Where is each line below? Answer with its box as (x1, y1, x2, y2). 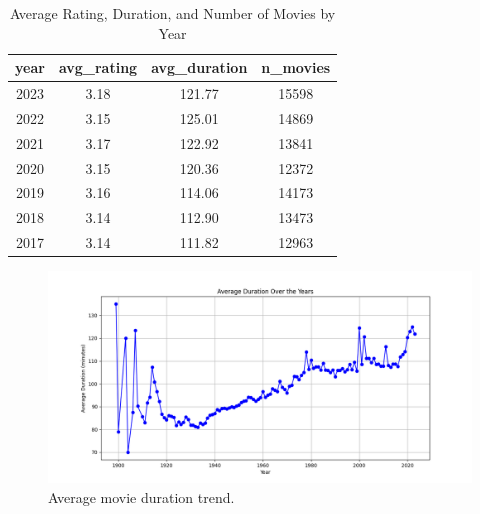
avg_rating (58, 57, 138, 78)
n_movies (261, 57, 331, 78)
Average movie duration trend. (48, 486, 235, 507)
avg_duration (151, 57, 248, 78)
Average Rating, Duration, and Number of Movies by (9, 3, 336, 23)
